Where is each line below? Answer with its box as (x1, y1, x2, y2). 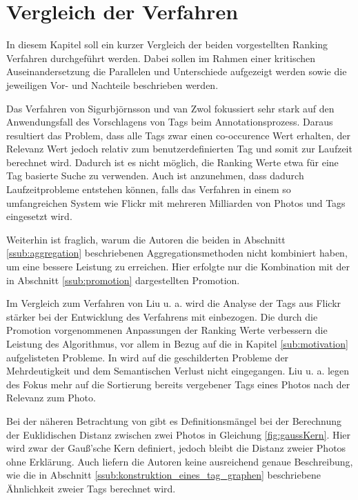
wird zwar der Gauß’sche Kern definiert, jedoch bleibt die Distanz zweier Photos (6, 441, 346, 455)
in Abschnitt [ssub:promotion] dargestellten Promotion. (6, 272, 240, 287)
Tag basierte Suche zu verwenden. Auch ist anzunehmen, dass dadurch (6, 168, 304, 183)
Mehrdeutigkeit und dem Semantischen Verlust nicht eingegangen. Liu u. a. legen (6, 363, 350, 378)
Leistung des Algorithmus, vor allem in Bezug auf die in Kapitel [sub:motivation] (6, 337, 348, 350)
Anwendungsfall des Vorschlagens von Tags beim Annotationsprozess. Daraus (6, 114, 333, 129)
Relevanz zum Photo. (6, 390, 96, 405)
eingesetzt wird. (6, 209, 72, 223)
